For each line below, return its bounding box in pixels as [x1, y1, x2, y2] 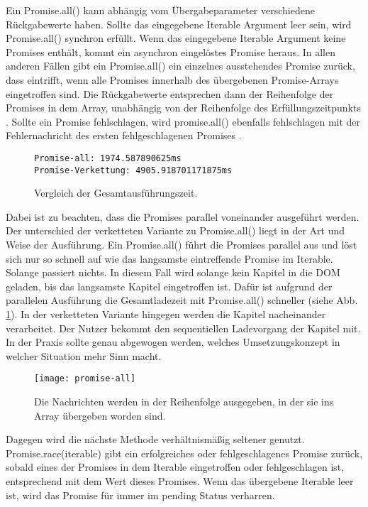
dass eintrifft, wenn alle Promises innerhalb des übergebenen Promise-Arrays [6, 72, 339, 87]
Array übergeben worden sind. [34, 408, 166, 422]
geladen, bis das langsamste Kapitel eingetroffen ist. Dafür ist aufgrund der [6, 278, 333, 293]
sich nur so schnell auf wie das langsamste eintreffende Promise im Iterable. [6, 251, 333, 266]
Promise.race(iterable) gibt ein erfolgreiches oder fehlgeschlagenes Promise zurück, [6, 445, 363, 460]
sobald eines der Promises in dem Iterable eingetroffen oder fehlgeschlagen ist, [6, 459, 345, 474]
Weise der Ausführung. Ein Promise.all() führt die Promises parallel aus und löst [6, 237, 357, 252]
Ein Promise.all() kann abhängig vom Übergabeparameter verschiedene [6, 3, 315, 17]
